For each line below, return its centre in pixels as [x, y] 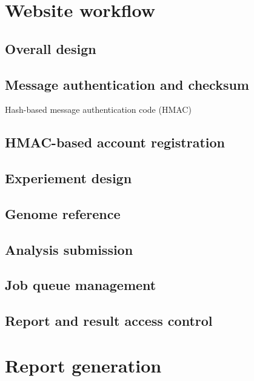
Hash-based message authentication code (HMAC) [98, 110]
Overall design [51, 48]
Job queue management [81, 285]
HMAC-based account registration [115, 142]
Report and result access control [109, 321]
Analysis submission [69, 249]
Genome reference [63, 213]
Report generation [83, 365]
